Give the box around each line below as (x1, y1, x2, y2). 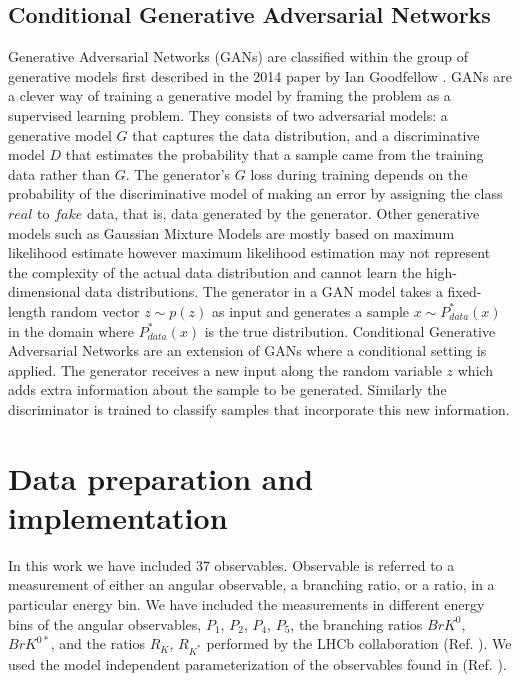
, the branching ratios (290, 613, 423, 634)
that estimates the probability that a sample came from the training (65, 144, 484, 165)
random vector (50, 300, 140, 321)
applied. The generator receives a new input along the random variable (8, 359, 442, 380)
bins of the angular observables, (8, 613, 202, 634)
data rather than (8, 163, 110, 184)
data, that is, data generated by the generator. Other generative (86, 202, 480, 223)
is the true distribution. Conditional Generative (204, 320, 496, 341)
